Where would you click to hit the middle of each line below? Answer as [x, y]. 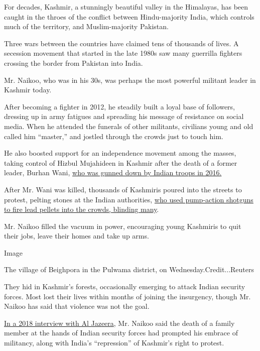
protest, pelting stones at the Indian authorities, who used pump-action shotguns [129, 199]
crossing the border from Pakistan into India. [74, 63]
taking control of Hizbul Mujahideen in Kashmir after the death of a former [121, 162]
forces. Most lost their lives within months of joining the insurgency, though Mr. [127, 296]
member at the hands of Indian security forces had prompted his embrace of [121, 333]
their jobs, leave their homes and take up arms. [77, 236]
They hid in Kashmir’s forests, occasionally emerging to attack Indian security [125, 286]
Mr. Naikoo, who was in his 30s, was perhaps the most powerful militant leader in [130, 80]
